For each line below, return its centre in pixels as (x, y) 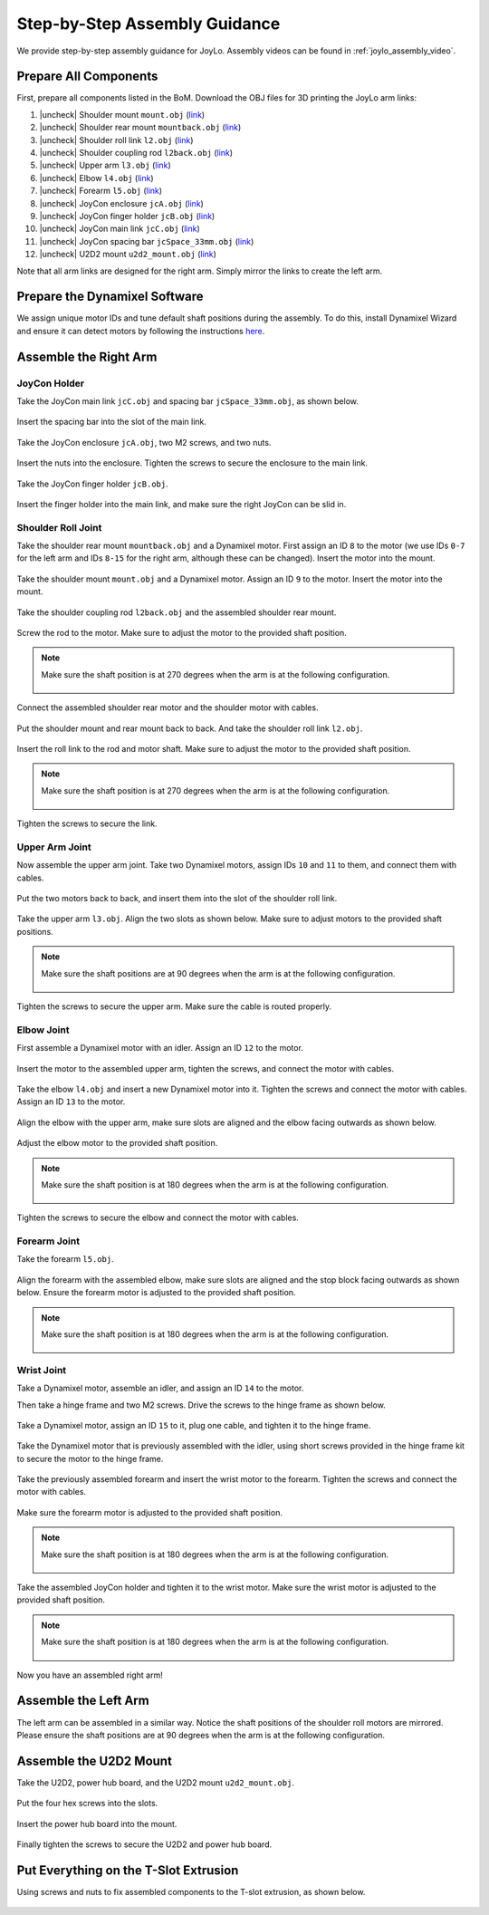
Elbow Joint (43, 1030)
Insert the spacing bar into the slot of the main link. (112, 422)
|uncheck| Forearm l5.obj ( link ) (101, 191)
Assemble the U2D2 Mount (94, 1761)
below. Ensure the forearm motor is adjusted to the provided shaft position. (156, 1293)
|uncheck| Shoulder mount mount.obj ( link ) (122, 114)
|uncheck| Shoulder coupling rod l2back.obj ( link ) (136, 153)
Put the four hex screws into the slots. (87, 1804)
